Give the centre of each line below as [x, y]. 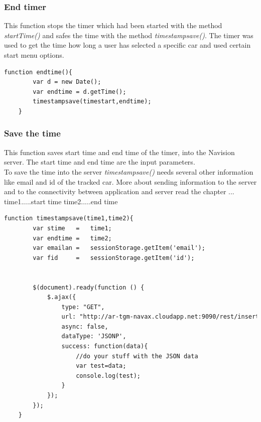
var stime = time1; [72, 228]
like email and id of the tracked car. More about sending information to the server [130, 181]
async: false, [85, 326]
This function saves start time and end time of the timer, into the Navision [119, 152]
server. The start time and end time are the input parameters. [100, 162]
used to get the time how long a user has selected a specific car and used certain [127, 45]
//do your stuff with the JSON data [137, 356]
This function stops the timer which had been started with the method [113, 25]
